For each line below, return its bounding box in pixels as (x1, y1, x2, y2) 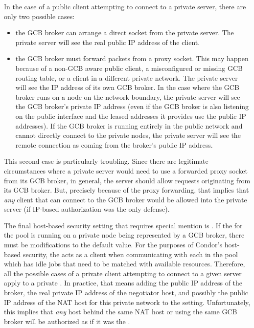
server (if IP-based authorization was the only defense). (4, 204, 170, 214)
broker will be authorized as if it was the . (4, 316, 130, 326)
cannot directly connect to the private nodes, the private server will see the (15, 130, 241, 140)
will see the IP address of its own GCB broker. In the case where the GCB (15, 82, 239, 92)
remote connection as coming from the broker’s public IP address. (15, 139, 213, 150)
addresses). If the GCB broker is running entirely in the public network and (15, 120, 243, 131)
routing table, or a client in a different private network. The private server (15, 72, 238, 83)
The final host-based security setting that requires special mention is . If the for (4, 220, 243, 230)
